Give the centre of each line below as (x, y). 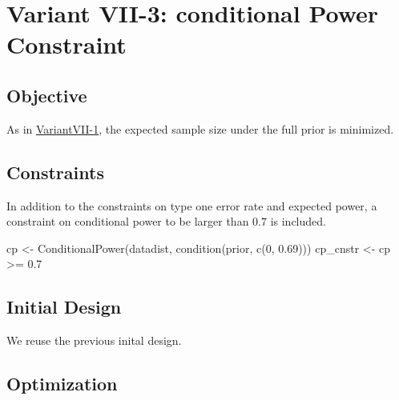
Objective (47, 95)
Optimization (62, 384)
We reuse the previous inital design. (94, 340)
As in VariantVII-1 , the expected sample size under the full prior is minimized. (200, 128)
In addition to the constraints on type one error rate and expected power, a (192, 205)
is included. (298, 221)
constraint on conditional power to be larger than (128, 221)
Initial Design (64, 307)
